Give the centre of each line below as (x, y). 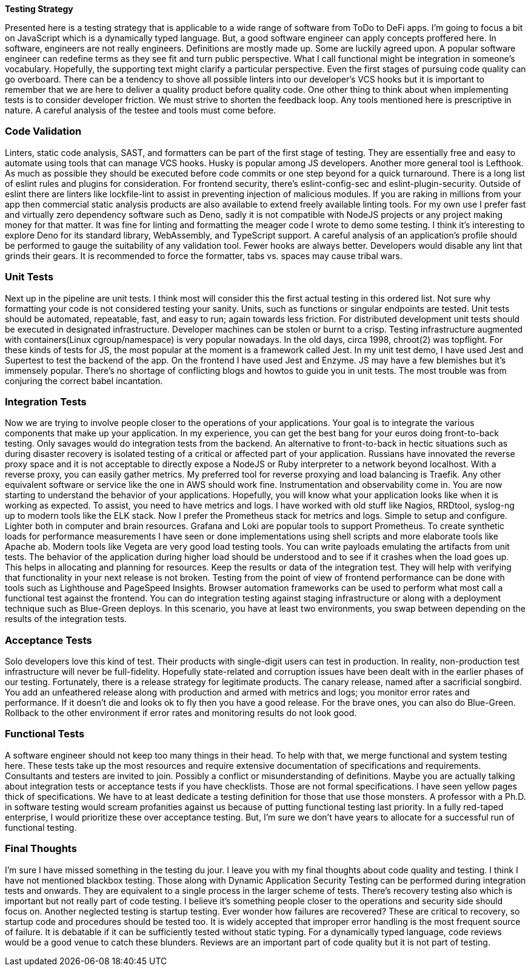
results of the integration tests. (66, 619)
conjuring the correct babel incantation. (84, 381)
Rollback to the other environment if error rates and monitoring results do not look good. (181, 713)
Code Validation (43, 131)
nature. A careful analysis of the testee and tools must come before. (141, 110)
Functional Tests (45, 734)
